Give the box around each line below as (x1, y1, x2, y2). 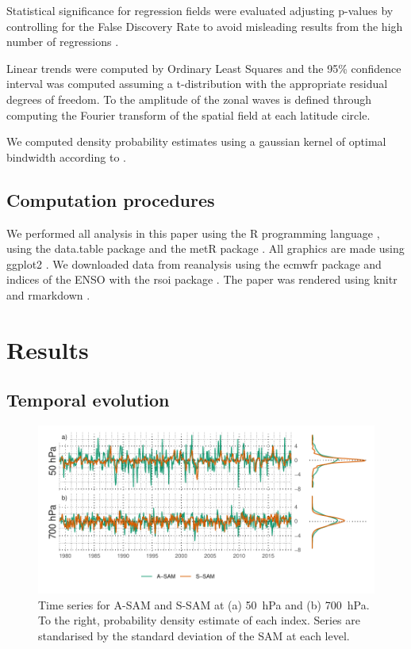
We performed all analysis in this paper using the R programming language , (6, 224, 380, 241)
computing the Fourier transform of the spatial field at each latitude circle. (6, 106, 371, 123)
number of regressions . (6, 33, 119, 50)
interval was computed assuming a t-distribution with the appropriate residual (6, 75, 388, 92)
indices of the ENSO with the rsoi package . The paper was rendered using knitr (6, 271, 398, 288)
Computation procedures (6, 187, 215, 212)
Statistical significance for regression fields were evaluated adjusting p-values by (6, 2, 394, 18)
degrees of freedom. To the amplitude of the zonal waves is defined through (6, 90, 371, 107)
